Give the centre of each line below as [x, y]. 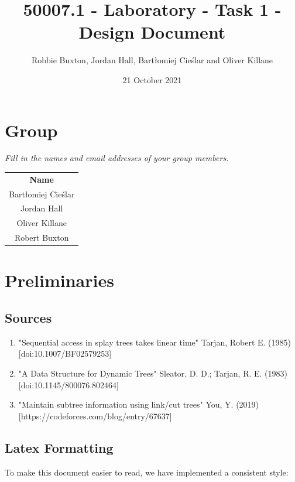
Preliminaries [59, 280]
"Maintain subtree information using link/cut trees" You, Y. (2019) [139, 404]
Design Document [152, 32]
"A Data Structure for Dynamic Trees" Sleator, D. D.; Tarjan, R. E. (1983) [153, 373]
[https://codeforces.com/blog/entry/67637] [95, 416]
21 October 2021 [152, 79]
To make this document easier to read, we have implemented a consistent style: [147, 472]
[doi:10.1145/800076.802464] [68, 384]
